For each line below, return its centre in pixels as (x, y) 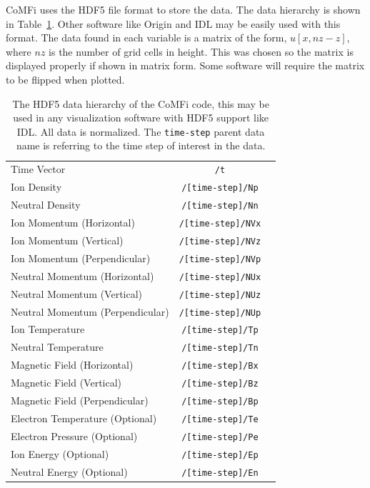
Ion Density (36, 187)
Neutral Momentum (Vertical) (77, 293)
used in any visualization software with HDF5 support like (141, 118)
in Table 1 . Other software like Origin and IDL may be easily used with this (173, 23)
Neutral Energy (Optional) (69, 471)
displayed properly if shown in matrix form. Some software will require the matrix (185, 65)
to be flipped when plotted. (65, 79)
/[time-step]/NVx (220, 223)
